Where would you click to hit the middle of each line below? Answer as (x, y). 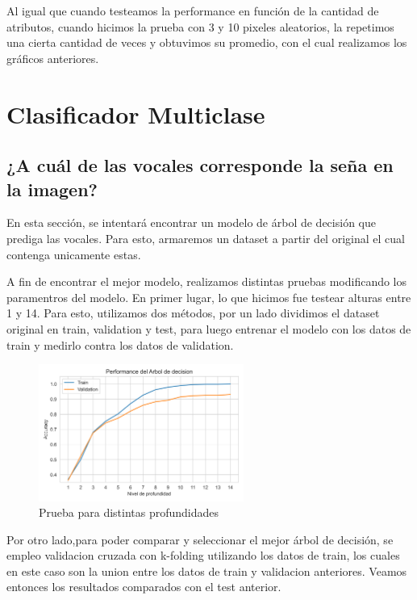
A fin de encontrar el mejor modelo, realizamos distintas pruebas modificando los (207, 281)
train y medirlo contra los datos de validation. (120, 344)
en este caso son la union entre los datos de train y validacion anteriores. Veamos (207, 571)
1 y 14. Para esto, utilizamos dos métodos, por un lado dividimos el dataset (193, 313)
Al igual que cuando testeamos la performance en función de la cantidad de (193, 10)
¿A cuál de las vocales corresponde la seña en (200, 165)
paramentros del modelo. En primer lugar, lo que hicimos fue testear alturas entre (209, 297)
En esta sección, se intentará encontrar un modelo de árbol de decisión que (191, 222)
